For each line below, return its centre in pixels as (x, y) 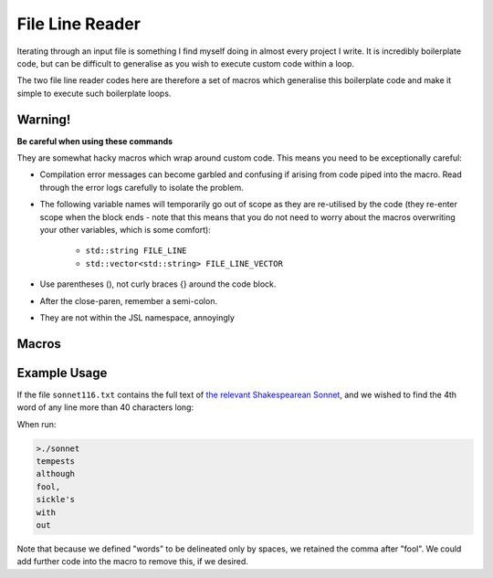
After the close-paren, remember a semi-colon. (129, 300)
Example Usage (62, 373)
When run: (37, 424)
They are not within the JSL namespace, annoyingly (137, 317)
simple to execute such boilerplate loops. (94, 93)
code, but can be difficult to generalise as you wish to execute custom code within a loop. (186, 63)
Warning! (44, 119)
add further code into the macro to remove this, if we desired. (132, 562)
